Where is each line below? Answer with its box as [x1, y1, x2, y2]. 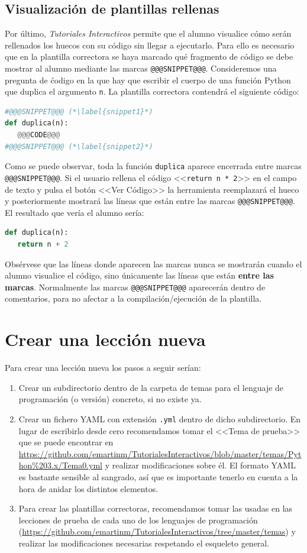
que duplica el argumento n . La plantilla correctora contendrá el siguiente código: [5, 85, 299, 98]
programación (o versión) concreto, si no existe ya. [18, 393, 202, 405]
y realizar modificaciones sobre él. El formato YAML [105, 459, 296, 471]
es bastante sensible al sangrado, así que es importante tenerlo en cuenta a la [18, 470, 298, 483]
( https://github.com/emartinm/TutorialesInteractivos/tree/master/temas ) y [18, 525, 296, 538]
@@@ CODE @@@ [17, 131, 60, 140]
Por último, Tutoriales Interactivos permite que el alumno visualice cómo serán [5, 27, 292, 40]
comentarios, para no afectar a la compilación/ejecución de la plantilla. [5, 292, 262, 305]
